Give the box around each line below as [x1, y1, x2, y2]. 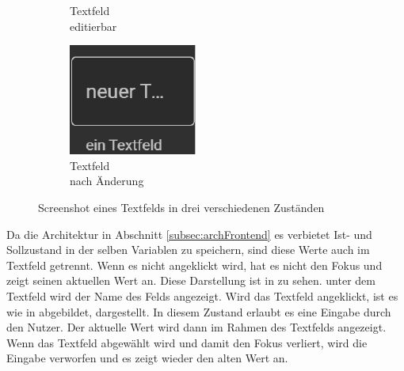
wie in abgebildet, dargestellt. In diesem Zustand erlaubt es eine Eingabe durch [6, 303, 391, 320]
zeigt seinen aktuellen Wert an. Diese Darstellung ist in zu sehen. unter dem [6, 272, 375, 289]
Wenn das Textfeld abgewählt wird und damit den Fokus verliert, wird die [6, 334, 368, 350]
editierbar [70, 17, 117, 34]
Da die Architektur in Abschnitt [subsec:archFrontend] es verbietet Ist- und [6, 225, 372, 242]
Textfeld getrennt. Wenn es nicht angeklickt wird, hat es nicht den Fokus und [6, 256, 383, 273]
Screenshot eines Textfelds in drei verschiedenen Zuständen [38, 199, 325, 215]
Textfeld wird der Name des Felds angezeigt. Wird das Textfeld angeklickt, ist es [6, 287, 398, 304]
